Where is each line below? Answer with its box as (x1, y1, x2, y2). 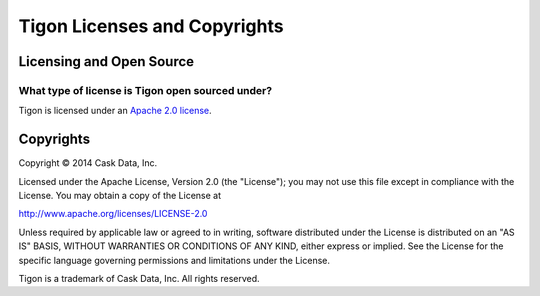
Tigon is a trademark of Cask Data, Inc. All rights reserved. (18, 272, 260, 284)
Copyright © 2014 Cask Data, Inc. (18, 157, 158, 169)
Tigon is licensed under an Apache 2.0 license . (18, 105, 212, 117)
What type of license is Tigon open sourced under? (18, 83, 273, 97)
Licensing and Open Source (18, 53, 195, 70)
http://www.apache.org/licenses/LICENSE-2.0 (18, 208, 208, 220)
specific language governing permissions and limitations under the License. (18, 254, 330, 266)
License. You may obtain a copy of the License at (18, 190, 222, 201)
